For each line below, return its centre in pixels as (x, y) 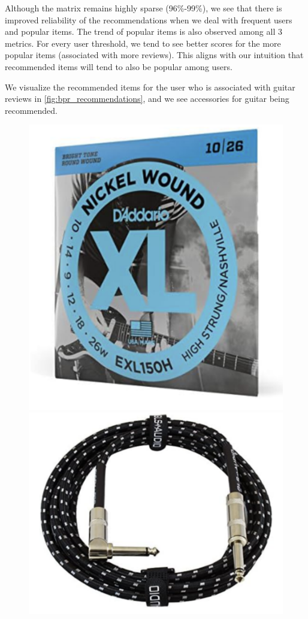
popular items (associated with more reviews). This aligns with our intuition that (154, 55)
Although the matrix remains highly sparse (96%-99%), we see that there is (144, 8)
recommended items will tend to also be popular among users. (119, 66)
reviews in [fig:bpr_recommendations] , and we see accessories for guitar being (147, 99)
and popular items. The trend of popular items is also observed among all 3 (144, 31)
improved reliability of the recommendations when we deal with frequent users (149, 19)
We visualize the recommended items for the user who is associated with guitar (150, 87)
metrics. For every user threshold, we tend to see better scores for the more (143, 43)
